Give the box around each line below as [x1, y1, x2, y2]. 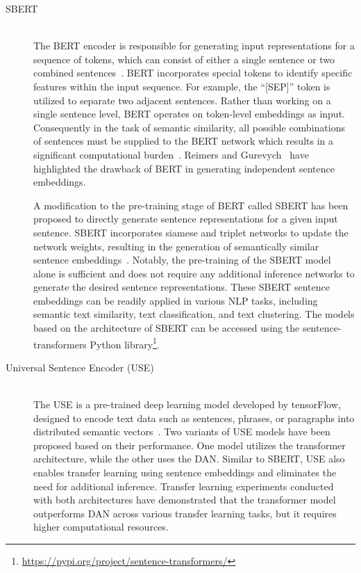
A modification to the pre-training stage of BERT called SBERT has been [33, 197, 349, 212]
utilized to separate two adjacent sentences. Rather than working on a [33, 92, 331, 107]
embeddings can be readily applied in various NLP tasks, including [33, 293, 318, 307]
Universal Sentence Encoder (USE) [6, 360, 154, 374]
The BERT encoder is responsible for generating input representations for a [33, 38, 355, 53]
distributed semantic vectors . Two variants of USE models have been [33, 424, 330, 439]
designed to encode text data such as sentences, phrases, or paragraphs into [33, 410, 355, 425]
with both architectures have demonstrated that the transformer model [33, 492, 336, 507]
